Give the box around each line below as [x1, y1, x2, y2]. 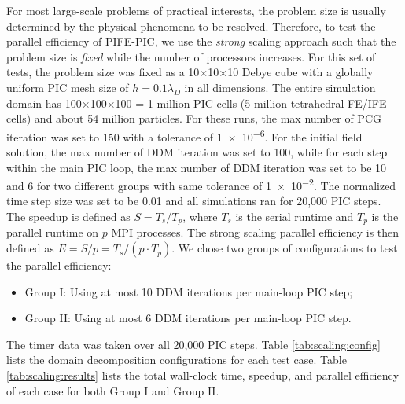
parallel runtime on [6, 224, 99, 241]
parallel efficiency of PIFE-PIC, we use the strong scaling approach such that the [6, 33, 396, 50]
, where [182, 208, 218, 225]
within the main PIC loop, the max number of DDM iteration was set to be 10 [6, 159, 387, 175]
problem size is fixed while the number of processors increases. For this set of [6, 48, 376, 64]
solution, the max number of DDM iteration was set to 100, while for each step [6, 144, 388, 160]
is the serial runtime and [235, 208, 354, 225]
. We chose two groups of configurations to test [171, 240, 398, 256]
